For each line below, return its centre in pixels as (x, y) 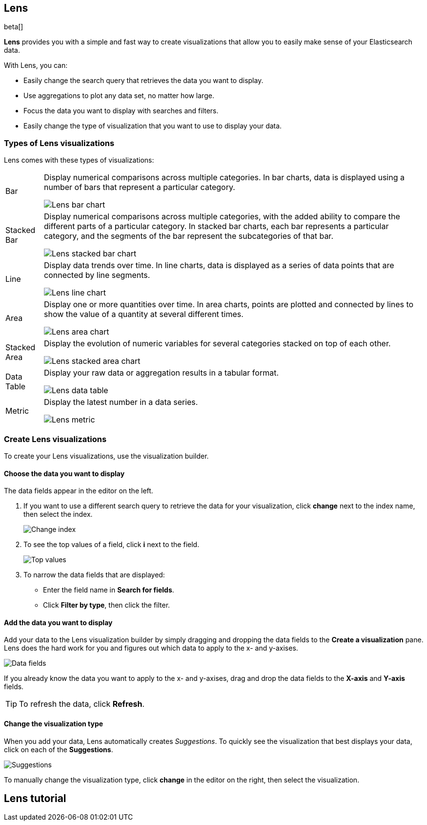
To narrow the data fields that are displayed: (94, 575)
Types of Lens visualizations (59, 143)
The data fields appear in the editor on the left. (79, 491)
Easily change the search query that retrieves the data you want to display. (143, 81)
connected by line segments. (97, 275)
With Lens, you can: (36, 65)
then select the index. (58, 514)
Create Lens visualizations (55, 439)
